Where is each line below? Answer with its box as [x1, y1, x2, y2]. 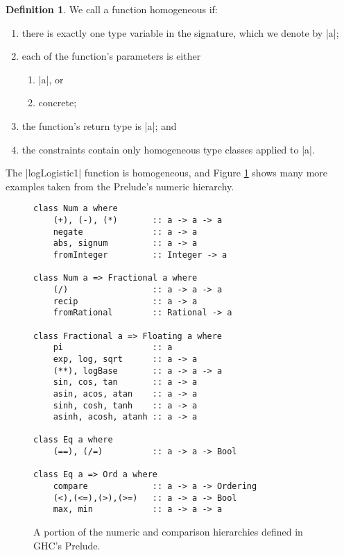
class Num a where [33, 204, 118, 214]
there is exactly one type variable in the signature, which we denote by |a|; [21, 25, 339, 40]
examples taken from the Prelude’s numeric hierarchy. [6, 179, 234, 193]
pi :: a [53, 342, 173, 353]
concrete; [38, 95, 77, 110]
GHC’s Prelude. [33, 538, 101, 552]
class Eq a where [33, 435, 113, 445]
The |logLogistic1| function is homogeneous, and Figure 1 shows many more [6, 165, 328, 180]
